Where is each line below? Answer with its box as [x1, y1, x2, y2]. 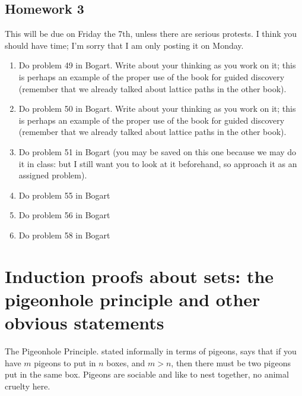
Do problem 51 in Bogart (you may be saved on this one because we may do [18, 145, 297, 158]
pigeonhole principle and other [5, 287, 260, 311]
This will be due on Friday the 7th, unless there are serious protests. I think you [5, 27, 297, 40]
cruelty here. [5, 379, 50, 392]
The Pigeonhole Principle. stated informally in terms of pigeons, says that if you [5, 345, 297, 357]
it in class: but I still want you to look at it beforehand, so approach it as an [18, 157, 297, 169]
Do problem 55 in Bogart [18, 188, 110, 201]
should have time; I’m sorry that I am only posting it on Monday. [5, 39, 244, 51]
